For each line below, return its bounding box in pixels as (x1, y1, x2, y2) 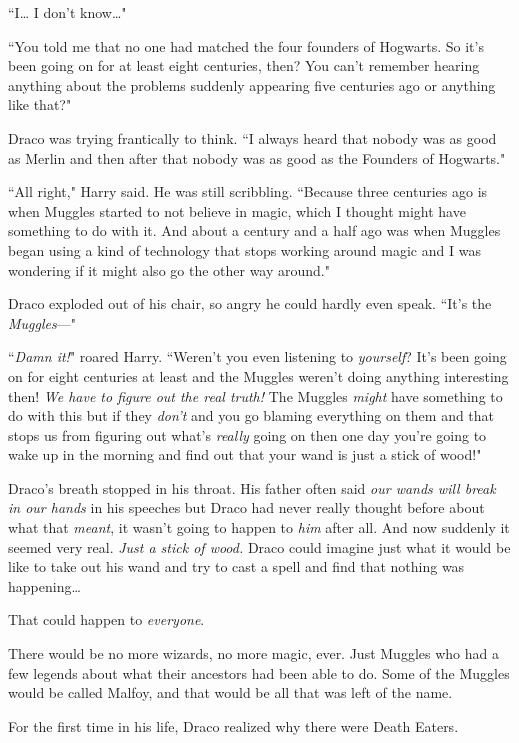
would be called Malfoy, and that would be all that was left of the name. (8, 682, 453, 703)
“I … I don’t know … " (8, 2, 127, 22)
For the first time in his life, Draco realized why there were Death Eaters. (8, 715, 459, 736)
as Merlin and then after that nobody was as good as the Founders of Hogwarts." (8, 147, 506, 168)
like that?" (8, 94, 72, 115)
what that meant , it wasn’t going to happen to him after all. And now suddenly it (8, 517, 510, 538)
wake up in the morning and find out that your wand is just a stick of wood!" (8, 444, 482, 465)
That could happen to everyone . (8, 609, 205, 630)
